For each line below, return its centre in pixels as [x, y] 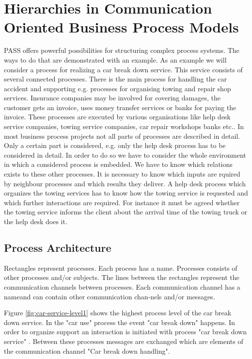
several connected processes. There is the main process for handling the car [115, 79]
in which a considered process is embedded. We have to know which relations [118, 164]
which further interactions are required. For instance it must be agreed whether [122, 202]
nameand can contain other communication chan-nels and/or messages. [110, 296]
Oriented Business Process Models [121, 27]
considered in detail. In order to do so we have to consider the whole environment [125, 155]
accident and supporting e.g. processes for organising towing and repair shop [118, 88]
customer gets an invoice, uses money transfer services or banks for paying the [120, 107]
